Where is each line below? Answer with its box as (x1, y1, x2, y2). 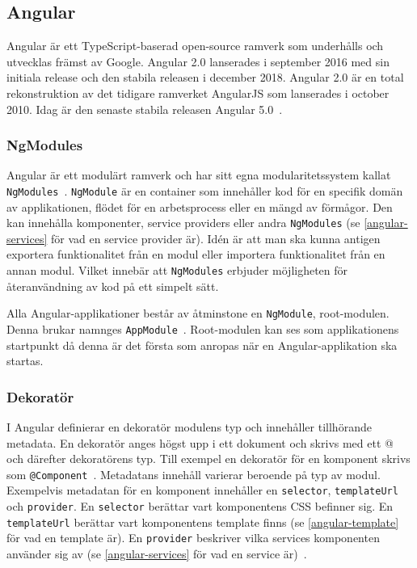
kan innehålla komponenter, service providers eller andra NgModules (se (6, 214, 360, 231)
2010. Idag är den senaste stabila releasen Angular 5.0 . (6, 100, 283, 117)
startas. (6, 352, 44, 369)
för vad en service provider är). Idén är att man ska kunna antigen (51, 229, 381, 246)
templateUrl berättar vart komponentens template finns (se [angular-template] (6, 513, 399, 530)
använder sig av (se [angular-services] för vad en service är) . (6, 545, 307, 562)
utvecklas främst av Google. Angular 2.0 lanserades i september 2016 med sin (6, 53, 390, 69)
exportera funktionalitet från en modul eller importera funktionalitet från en (6, 246, 385, 263)
